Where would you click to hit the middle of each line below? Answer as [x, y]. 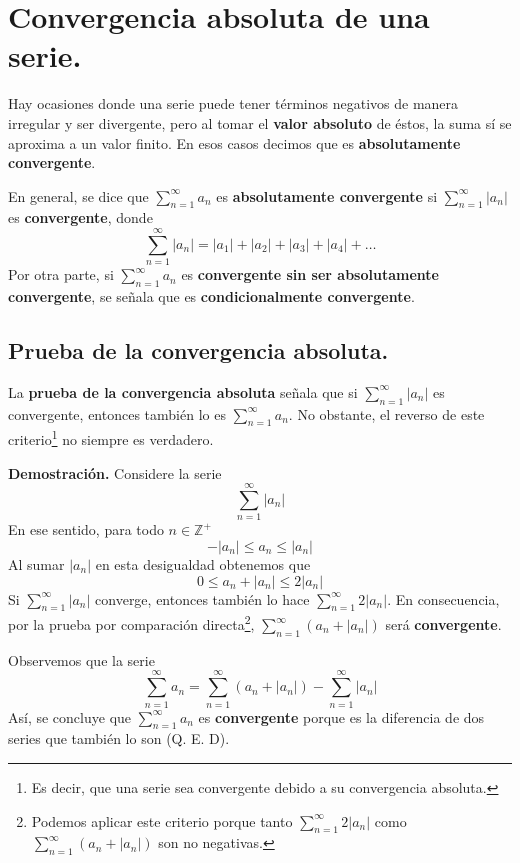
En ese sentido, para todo [86, 529]
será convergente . [443, 624]
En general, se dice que [78, 195]
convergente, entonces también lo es [117, 413]
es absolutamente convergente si [327, 195]
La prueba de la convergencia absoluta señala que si [183, 391]
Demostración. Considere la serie [115, 472]
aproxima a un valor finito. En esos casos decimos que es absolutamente [234, 142]
